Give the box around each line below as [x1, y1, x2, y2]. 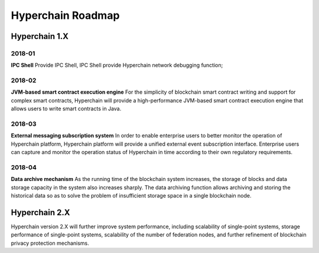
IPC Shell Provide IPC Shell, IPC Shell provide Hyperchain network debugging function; [11, 62, 223, 69]
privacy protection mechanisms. [11, 239, 90, 247]
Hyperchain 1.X [11, 31, 69, 41]
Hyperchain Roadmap [11, 9, 120, 22]
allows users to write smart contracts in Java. [11, 105, 122, 112]
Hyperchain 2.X [11, 207, 70, 218]
